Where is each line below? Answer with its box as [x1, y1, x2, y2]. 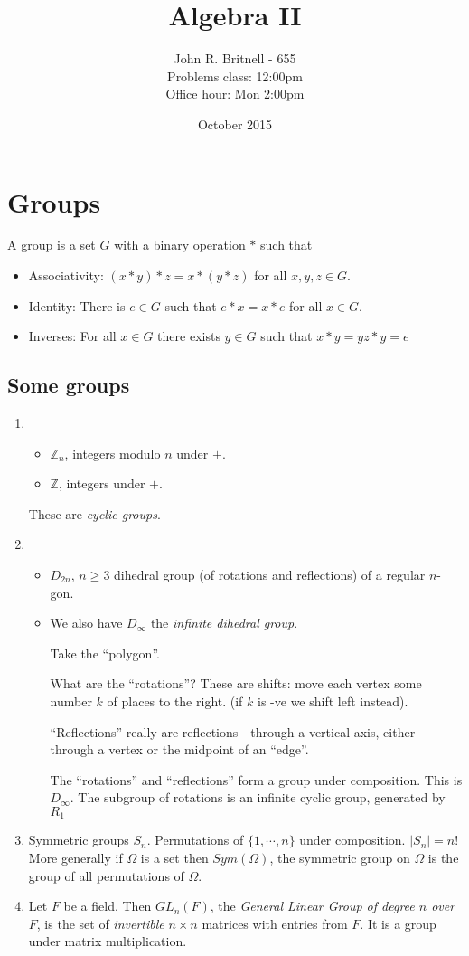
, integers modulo [64, 443, 161, 462]
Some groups [7, 371, 130, 399]
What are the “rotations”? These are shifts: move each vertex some [50, 674, 422, 693]
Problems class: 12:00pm [167, 66, 303, 85]
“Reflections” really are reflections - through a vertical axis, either [50, 722, 416, 741]
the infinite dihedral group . [150, 613, 298, 632]
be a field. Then [63, 896, 152, 915]
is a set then [140, 847, 209, 866]
